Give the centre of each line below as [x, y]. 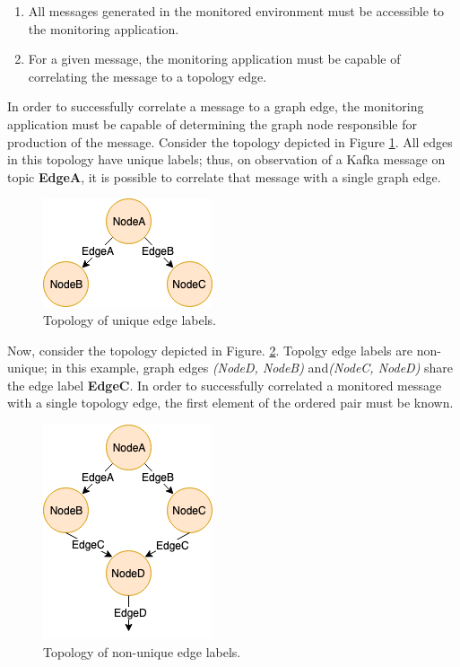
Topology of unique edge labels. [130, 319]
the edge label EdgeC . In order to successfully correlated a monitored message [225, 385]
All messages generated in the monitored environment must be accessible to [236, 11]
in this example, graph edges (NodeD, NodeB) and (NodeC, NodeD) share [252, 368]
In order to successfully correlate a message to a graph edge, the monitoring [216, 106]
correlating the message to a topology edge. [148, 76]
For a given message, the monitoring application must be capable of [214, 59]
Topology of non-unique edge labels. [142, 651]
